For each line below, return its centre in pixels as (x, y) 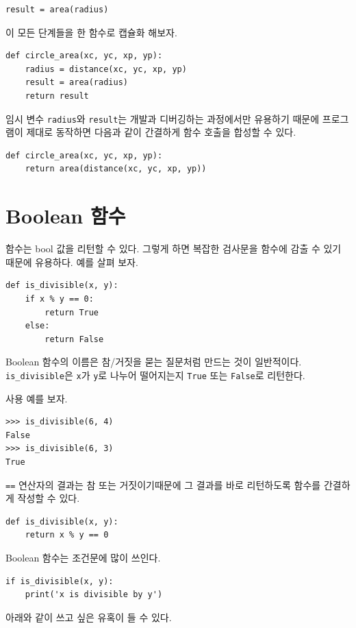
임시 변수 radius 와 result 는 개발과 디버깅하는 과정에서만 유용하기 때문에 (163, 118)
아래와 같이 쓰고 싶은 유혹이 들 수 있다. (89, 617)
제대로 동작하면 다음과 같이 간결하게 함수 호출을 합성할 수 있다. (161, 132)
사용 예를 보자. (37, 398)
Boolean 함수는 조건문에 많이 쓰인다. (83, 557)
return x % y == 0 (67, 535)
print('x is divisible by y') (94, 595)
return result (57, 96)
